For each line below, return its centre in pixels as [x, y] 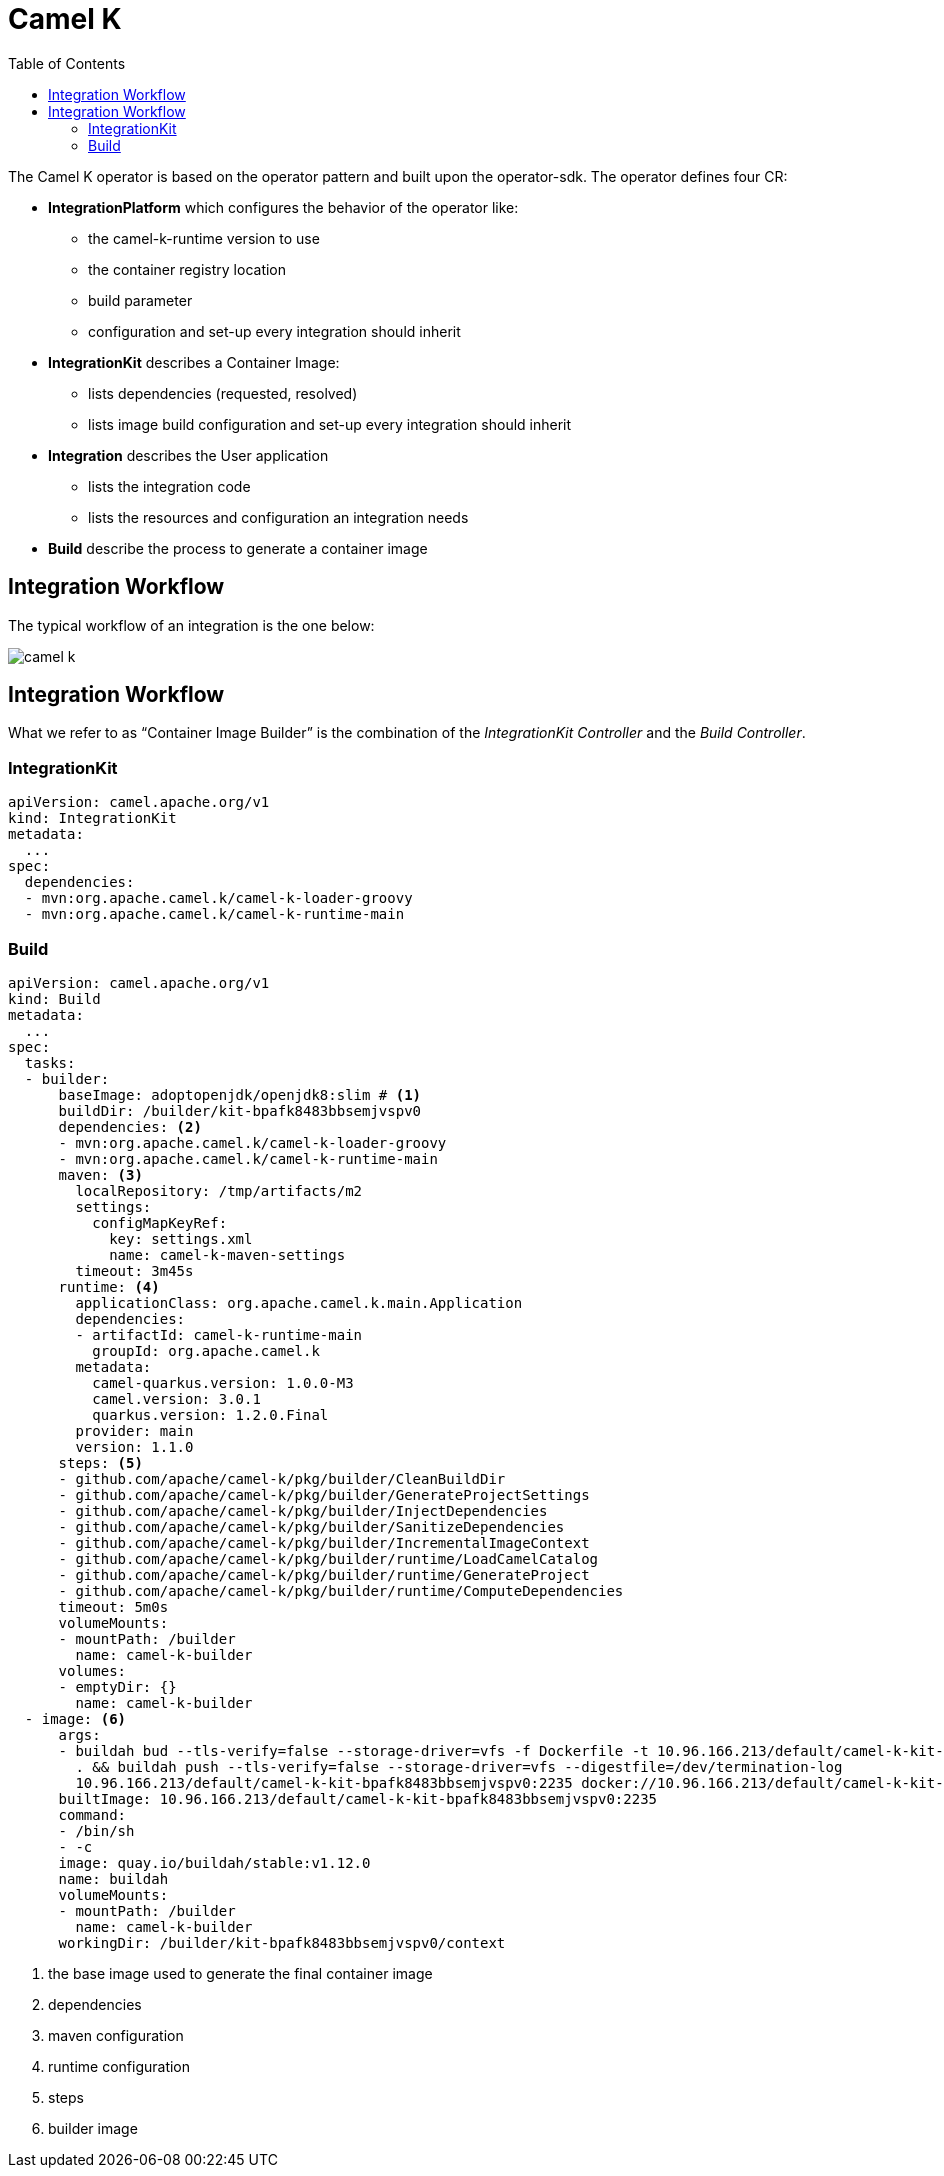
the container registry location [187, 269]
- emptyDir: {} [117, 1686]
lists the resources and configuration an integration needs [278, 517]
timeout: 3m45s [134, 1270]
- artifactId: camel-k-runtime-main [219, 1334]
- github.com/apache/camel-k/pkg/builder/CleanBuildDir [282, 1478]
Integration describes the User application [188, 455]
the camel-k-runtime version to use [204, 238]
